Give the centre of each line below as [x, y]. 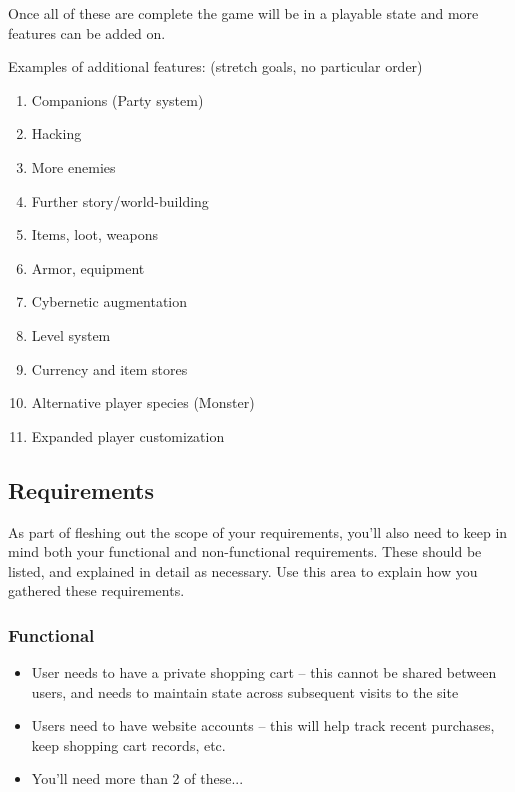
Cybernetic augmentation [109, 301]
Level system [71, 334]
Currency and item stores [109, 368]
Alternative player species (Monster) [143, 402]
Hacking [56, 133]
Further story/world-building [120, 200]
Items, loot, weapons [94, 234]
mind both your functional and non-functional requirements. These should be [245, 551]
